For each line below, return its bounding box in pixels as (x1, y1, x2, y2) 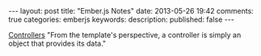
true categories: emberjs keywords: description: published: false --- (8, 14, 234, 24)
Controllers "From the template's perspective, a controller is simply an (8, 30, 242, 39)
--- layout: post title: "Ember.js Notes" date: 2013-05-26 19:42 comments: (8, 6, 255, 15)
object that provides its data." (8, 38, 107, 48)
